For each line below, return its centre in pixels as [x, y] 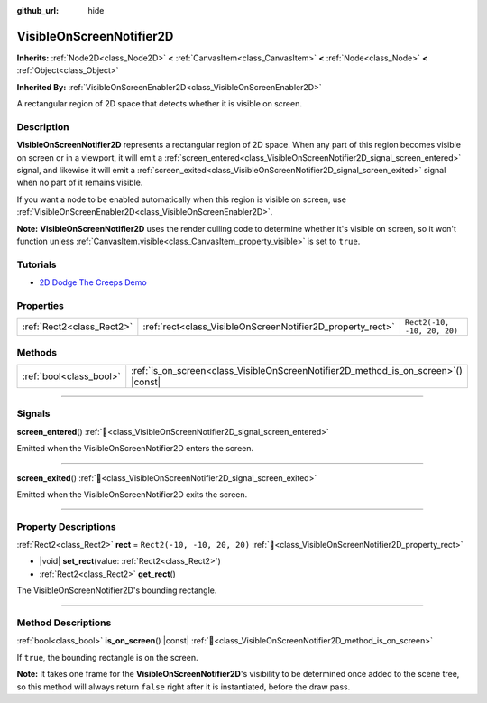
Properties [41, 305]
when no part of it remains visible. [80, 183]
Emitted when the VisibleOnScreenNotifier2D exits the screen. [132, 494]
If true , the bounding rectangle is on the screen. [107, 657]
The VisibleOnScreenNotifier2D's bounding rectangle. [117, 590]
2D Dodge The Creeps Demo [93, 282]
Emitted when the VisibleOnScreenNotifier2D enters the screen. [135, 449]
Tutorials [37, 264]
